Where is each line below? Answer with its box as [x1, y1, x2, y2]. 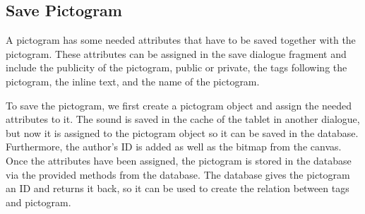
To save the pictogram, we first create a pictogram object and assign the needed [6, 97, 352, 112]
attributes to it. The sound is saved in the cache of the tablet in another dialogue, [6, 112, 360, 126]
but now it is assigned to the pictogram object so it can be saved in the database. [6, 125, 359, 140]
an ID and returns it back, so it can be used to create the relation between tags [6, 181, 349, 196]
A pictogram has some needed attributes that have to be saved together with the [6, 32, 356, 47]
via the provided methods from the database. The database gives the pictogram [6, 167, 350, 182]
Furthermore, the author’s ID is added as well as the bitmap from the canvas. [6, 139, 342, 154]
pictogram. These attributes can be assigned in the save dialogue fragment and [6, 46, 347, 61]
